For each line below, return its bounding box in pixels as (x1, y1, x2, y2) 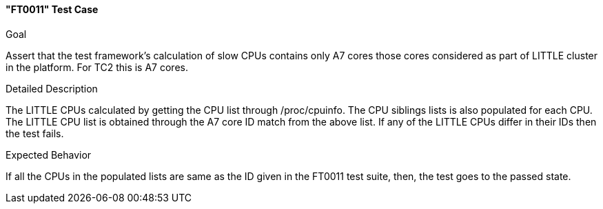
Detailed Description (6, 82, 98, 94)
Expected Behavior (6, 148, 92, 161)
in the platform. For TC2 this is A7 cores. (6, 61, 188, 73)
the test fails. (6, 127, 64, 139)
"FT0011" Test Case (6, 3, 99, 15)
